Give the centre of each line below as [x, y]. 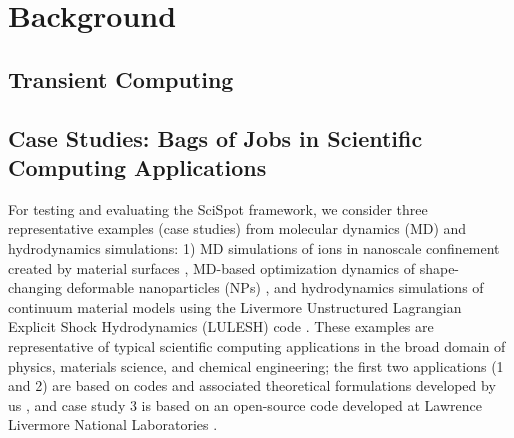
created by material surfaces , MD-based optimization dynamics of [212, 267]
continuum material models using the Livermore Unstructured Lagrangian [235, 306]
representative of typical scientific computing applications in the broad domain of [257, 345]
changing [35, 287]
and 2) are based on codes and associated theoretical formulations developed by [252, 385]
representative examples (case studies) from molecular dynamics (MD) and [237, 228]
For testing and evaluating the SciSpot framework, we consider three [218, 208]
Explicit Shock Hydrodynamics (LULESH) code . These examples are [221, 326]
